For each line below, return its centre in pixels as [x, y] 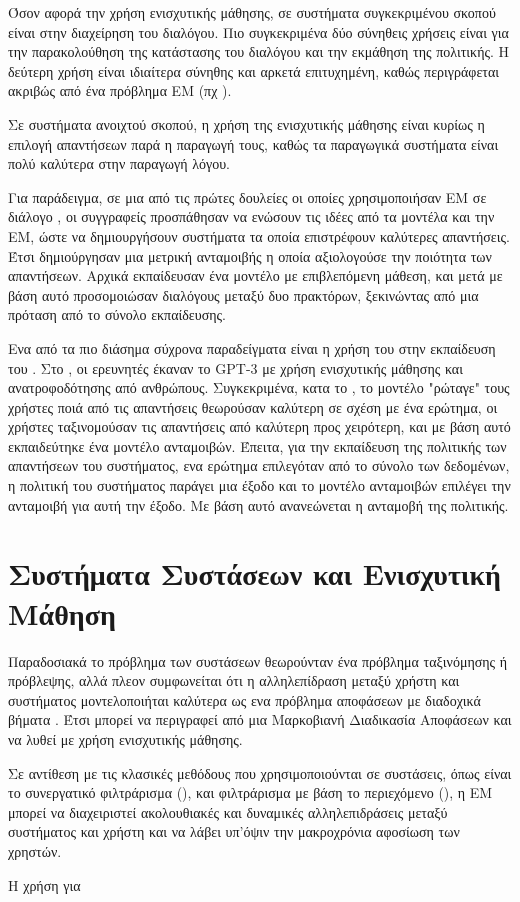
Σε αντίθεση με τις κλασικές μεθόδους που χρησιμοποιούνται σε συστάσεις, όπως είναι [260, 772]
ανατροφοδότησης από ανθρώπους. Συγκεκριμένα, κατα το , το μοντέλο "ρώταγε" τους [259, 387]
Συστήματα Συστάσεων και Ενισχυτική [254, 573]
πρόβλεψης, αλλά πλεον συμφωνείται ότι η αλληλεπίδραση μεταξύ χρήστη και [234, 680]
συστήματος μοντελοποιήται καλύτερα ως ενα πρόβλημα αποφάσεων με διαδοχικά [244, 699]
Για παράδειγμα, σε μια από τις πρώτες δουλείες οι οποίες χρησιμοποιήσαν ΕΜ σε [247, 196]
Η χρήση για [44, 884]
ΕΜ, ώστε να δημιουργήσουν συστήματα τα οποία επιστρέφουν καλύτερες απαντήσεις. [259, 235]
